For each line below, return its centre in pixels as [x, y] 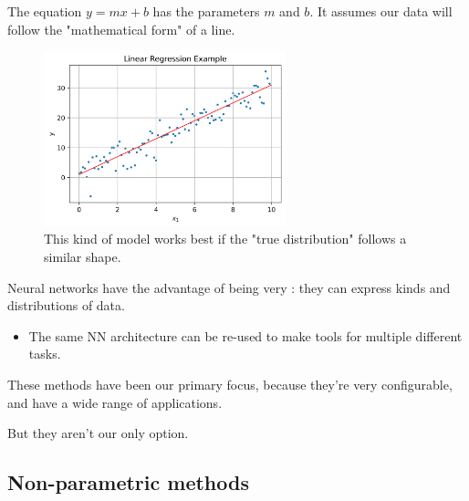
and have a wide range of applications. [115, 402]
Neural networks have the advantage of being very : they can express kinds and [229, 287]
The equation [45, 11]
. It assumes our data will [381, 11]
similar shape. [83, 257]
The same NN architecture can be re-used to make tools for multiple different [245, 335]
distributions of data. [66, 305]
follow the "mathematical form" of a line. [121, 29]
